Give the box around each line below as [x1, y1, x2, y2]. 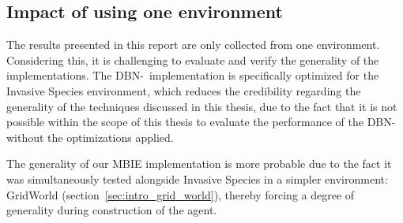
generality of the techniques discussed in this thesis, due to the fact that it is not [6, 98, 397, 114]
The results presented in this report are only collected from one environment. [6, 36, 380, 53]
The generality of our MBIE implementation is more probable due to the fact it [6, 155, 392, 172]
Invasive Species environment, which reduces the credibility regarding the [6, 82, 361, 98]
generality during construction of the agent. [6, 202, 217, 218]
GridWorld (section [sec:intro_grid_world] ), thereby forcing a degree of [6, 186, 355, 203]
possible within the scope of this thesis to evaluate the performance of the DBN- [6, 113, 396, 130]
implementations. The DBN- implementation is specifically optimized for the [6, 67, 379, 84]
